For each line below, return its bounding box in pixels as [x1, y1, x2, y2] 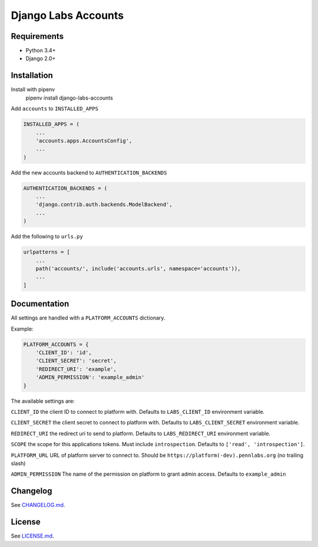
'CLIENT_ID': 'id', [35, 350, 92, 356]
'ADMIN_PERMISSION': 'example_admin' [35, 374, 145, 381]
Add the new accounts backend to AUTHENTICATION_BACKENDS [11, 169, 167, 176]
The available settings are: [11, 397, 75, 404]
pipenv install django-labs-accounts [25, 94, 113, 101]
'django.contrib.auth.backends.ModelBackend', [35, 201, 173, 208]
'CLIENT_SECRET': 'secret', [35, 357, 117, 364]
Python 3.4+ [25, 47, 56, 54]
